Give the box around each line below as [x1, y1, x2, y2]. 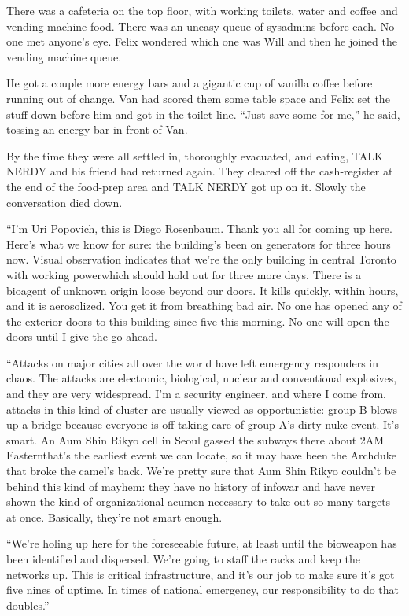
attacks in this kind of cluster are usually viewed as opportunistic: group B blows [6, 400, 398, 417]
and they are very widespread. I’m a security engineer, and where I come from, [6, 385, 386, 402]
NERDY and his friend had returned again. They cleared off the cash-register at [6, 163, 393, 179]
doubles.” [6, 596, 50, 613]
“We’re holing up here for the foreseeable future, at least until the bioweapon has [6, 535, 397, 551]
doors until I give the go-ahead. [6, 328, 157, 345]
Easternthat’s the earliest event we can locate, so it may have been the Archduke [6, 447, 396, 463]
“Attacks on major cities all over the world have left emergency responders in [6, 354, 378, 371]
